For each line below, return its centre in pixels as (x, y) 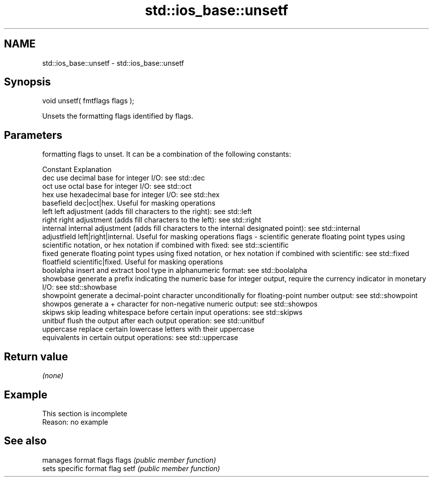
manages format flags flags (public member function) (129, 460)
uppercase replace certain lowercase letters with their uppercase (148, 329)
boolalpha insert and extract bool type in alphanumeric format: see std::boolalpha (175, 270)
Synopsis (27, 82)
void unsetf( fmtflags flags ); (88, 101)
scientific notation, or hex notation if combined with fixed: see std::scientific (166, 245)
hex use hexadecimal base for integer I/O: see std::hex (131, 195)
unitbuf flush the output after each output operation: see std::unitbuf (153, 321)
